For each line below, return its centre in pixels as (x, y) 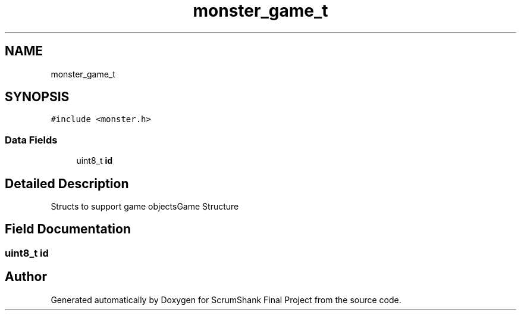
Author (26, 277)
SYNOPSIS (37, 97)
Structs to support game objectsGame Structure (145, 207)
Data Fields (31, 140)
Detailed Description (67, 183)
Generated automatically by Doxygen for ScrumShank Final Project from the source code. (226, 300)
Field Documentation (68, 229)
